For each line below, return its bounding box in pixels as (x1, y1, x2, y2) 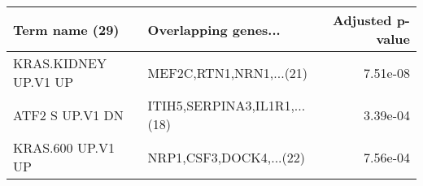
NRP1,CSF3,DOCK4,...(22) (147, 147, 305, 167)
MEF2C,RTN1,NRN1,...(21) (147, 63, 308, 82)
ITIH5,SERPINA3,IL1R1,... (147, 96, 306, 115)
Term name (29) (13, 19, 120, 39)
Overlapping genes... (147, 19, 281, 39)
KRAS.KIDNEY (13, 54, 107, 72)
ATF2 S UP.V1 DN (13, 105, 124, 124)
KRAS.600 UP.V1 (13, 138, 115, 157)
